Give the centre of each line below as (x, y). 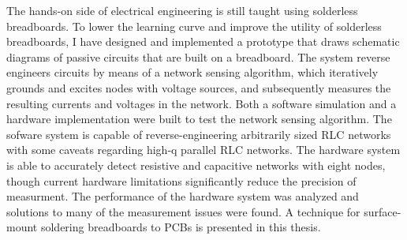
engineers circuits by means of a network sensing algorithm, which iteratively (192, 72)
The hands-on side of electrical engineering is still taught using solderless (182, 10)
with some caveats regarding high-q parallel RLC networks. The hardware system (203, 150)
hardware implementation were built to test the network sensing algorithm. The (199, 119)
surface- (383, 211)
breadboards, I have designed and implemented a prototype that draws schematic (203, 41)
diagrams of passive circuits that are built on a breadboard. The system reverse (198, 56)
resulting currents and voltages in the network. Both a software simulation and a (202, 103)
